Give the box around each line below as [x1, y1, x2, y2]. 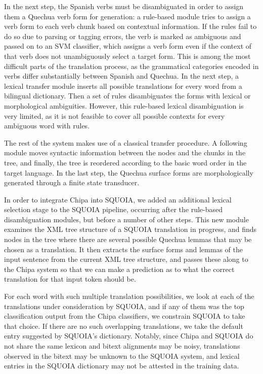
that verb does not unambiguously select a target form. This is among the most [4, 50, 251, 61]
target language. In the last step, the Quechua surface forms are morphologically [4, 167, 253, 178]
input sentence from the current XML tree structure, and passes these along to [4, 254, 248, 264]
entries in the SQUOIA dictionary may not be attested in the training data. [4, 360, 239, 371]
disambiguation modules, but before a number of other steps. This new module [4, 214, 249, 224]
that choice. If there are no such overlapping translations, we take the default [4, 320, 243, 331]
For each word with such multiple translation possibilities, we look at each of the [4, 291, 254, 301]
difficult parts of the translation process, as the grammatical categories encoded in [4, 60, 259, 71]
